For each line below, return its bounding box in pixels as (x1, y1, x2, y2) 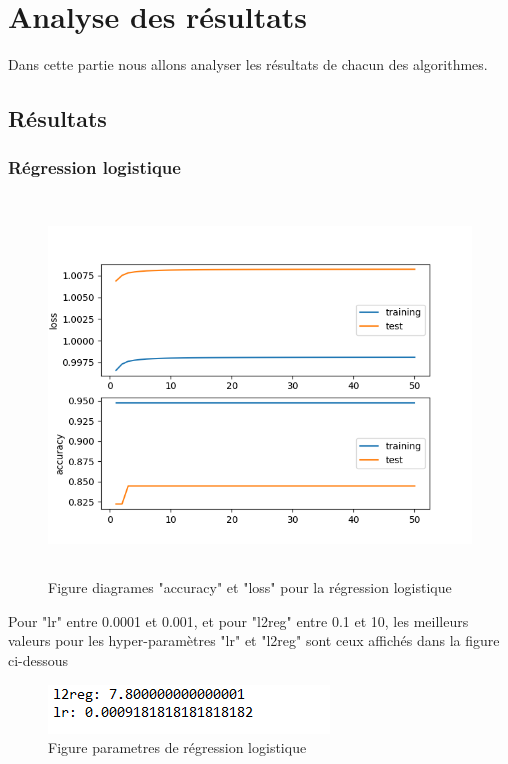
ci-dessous (8, 650, 69, 671)
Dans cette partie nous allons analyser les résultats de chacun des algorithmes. (8, 54, 488, 75)
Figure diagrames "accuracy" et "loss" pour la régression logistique (48, 577, 452, 598)
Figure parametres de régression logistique (48, 737, 307, 758)
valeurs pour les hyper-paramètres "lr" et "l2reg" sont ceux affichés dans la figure (8, 630, 500, 651)
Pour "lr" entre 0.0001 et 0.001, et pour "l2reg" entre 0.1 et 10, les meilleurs (8, 610, 469, 631)
